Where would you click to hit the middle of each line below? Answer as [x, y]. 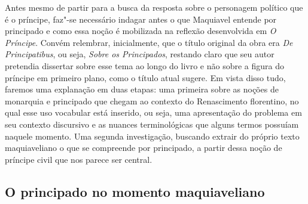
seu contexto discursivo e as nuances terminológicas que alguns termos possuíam [152, 124]
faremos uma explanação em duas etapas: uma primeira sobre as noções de [142, 89]
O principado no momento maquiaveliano [135, 191]
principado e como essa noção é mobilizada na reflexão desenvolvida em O [141, 31]
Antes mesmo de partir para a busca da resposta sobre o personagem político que [154, 7]
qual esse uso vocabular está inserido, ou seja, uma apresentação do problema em [153, 112]
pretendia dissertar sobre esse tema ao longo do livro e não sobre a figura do [144, 65]
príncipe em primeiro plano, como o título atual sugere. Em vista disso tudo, [145, 77]
